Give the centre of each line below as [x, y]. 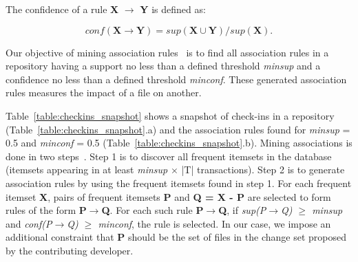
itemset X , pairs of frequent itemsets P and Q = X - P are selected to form [168, 196]
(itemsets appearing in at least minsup [87, 170]
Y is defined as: [173, 9]
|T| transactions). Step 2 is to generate [263, 170]
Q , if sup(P [242, 210]
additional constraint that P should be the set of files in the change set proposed [176, 237]
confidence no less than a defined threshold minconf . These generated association [176, 79]
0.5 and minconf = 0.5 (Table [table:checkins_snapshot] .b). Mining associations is [179, 143]
